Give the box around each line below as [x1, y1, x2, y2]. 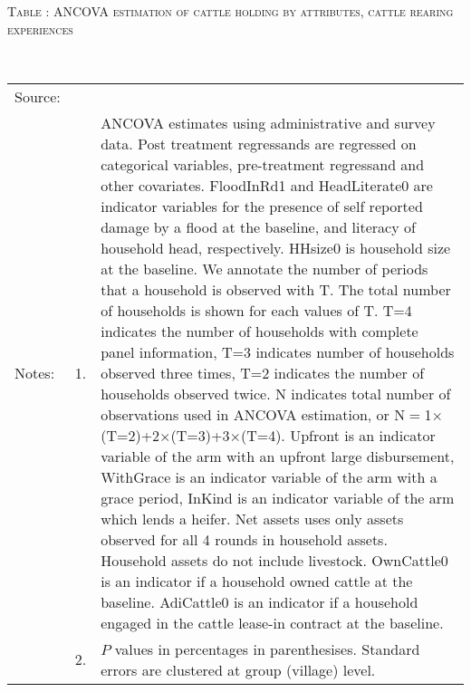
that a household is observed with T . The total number [101, 278, 451, 300]
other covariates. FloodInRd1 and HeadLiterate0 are [101, 174, 433, 196]
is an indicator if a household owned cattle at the [101, 570, 413, 591]
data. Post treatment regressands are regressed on [101, 132, 417, 154]
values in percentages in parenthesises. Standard [114, 638, 420, 659]
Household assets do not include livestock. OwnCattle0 [101, 549, 448, 571]
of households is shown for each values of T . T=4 [101, 299, 412, 321]
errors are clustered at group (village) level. [101, 658, 376, 680]
